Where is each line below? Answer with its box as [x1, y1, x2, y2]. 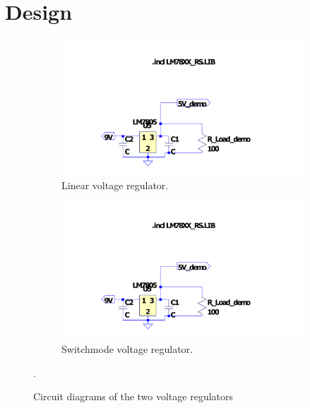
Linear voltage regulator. [61, 178, 169, 193]
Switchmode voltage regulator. [61, 341, 193, 356]
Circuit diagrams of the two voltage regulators [33, 389, 234, 404]
